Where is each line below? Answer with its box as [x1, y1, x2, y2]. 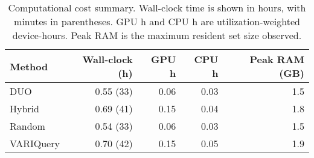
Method [10, 59, 48, 73]
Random [10, 119, 45, 133]
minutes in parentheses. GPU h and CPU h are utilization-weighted [14, 14, 300, 28]
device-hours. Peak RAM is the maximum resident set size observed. [12, 28, 302, 42]
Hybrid [10, 102, 39, 115]
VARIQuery [10, 136, 60, 150]
